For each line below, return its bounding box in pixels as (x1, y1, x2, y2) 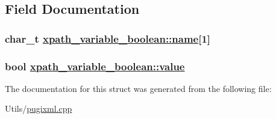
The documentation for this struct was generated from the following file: (5, 82, 272, 94)
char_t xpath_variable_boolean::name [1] (5, 31, 211, 46)
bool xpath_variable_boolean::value (5, 58, 185, 73)
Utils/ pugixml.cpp (5, 102, 72, 115)
